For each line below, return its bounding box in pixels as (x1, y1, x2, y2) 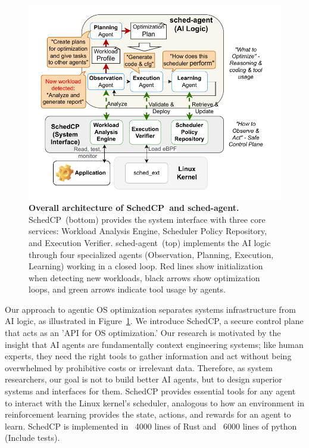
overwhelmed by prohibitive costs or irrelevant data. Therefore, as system (5, 361, 273, 374)
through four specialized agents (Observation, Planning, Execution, (29, 248, 274, 260)
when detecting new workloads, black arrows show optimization (29, 271, 260, 284)
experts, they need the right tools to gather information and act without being (5, 350, 292, 362)
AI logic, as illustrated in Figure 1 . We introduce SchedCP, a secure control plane (5, 315, 304, 327)
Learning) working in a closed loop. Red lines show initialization (29, 260, 263, 272)
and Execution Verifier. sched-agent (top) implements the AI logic (29, 236, 271, 248)
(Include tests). (5, 431, 60, 444)
